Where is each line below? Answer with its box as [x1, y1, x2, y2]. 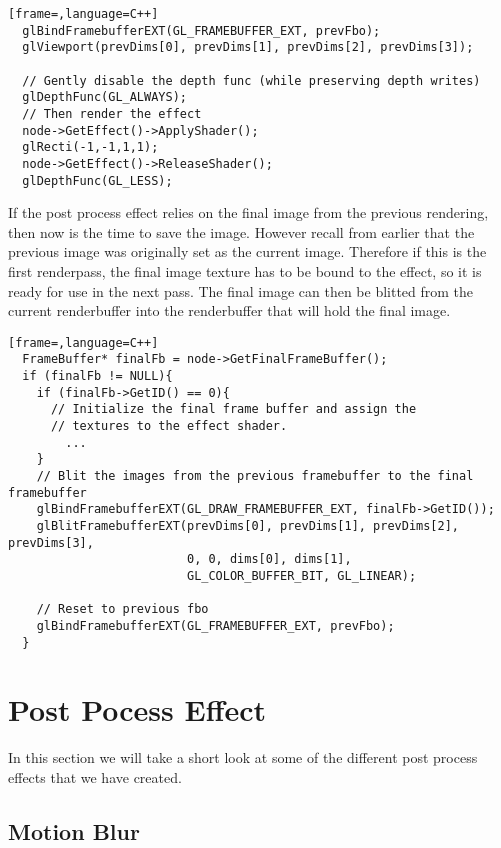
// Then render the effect [22, 106, 202, 121]
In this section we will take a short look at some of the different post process [8, 747, 478, 768]
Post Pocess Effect [8, 689, 267, 730]
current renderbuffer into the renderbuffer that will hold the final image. [8, 300, 451, 321]
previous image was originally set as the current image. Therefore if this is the [8, 241, 487, 262]
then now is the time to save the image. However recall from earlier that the [8, 221, 475, 242]
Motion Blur [8, 815, 140, 846]
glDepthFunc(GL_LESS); [22, 173, 173, 188]
